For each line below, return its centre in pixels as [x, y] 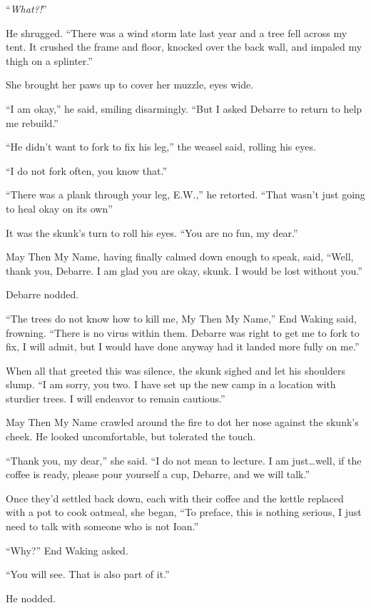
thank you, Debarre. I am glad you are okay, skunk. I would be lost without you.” [184, 270]
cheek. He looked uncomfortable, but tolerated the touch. [131, 436]
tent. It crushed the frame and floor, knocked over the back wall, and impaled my [184, 47]
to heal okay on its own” [59, 208]
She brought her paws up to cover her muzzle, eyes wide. [130, 85]
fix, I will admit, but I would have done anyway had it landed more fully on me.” [183, 346]
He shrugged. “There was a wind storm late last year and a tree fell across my [177, 32]
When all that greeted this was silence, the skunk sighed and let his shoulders [176, 370]
